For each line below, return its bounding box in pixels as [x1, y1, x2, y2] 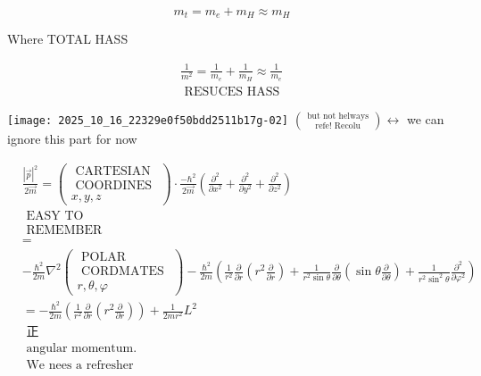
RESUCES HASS [184, 85, 280, 98]
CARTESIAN [75, 164, 151, 178]
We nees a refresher [26, 359, 134, 372]
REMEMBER [26, 223, 103, 237]
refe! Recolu [315, 121, 361, 130]
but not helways [307, 111, 369, 121]
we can [406, 109, 444, 128]
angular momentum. [26, 342, 137, 355]
